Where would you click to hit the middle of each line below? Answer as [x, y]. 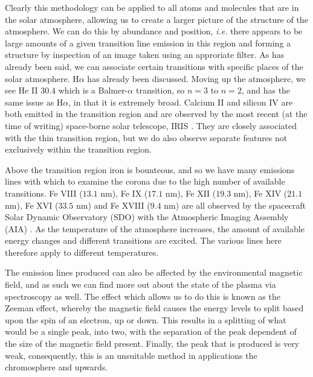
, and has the [266, 90]
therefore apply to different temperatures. [82, 252]
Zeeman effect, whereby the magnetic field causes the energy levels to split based [154, 308]
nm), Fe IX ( [124, 193]
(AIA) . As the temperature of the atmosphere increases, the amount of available [155, 228]
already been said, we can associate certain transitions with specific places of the [154, 66]
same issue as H [34, 102]
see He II [21, 90]
